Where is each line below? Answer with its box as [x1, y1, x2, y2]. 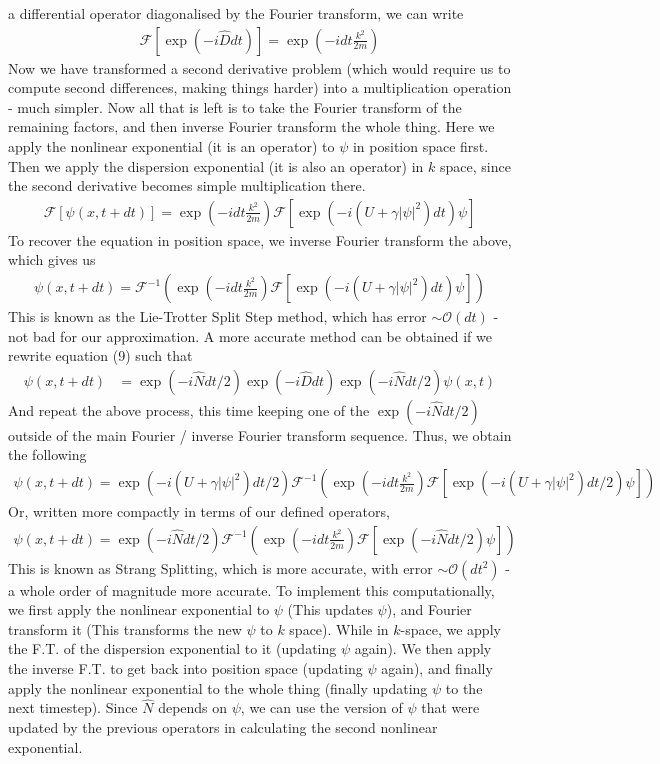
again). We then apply [354, 638, 492, 659]
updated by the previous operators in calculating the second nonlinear [8, 717, 438, 738]
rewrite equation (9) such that [8, 345, 193, 366]
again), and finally [381, 658, 493, 679]
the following [8, 444, 87, 465]
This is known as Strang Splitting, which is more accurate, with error [8, 557, 433, 578]
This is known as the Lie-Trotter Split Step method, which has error [8, 306, 427, 327]
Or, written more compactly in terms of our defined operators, [8, 501, 390, 522]
